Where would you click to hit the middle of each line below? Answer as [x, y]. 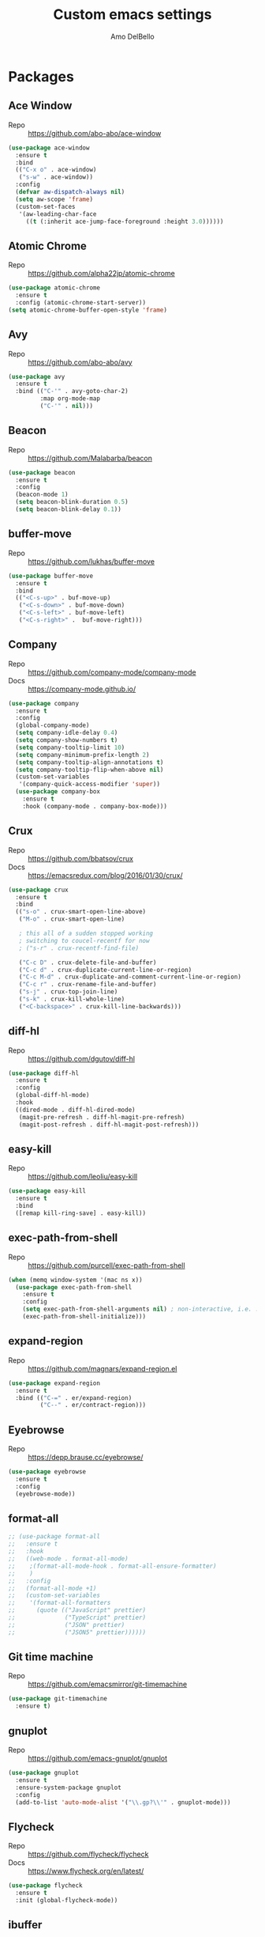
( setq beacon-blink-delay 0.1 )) [69, 509]
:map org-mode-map [70, 399]
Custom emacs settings [132, 15]
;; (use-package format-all [54, 1537]
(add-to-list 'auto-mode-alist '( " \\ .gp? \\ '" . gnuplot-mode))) [123, 1802]
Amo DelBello [132, 36]
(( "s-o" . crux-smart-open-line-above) [81, 912]
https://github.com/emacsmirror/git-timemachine [108, 1684]
